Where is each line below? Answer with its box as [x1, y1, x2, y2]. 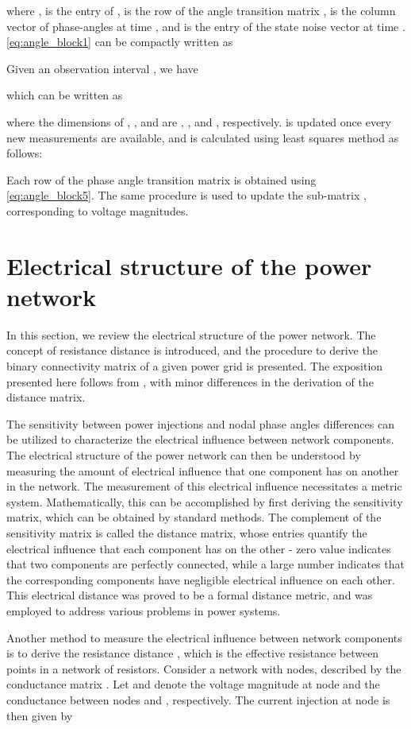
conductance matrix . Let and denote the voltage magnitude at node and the [6, 676, 380, 692]
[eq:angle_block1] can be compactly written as [6, 33, 233, 50]
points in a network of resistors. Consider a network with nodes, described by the [6, 660, 401, 677]
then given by [6, 707, 73, 723]
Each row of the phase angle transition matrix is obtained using [6, 171, 317, 188]
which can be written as [6, 87, 123, 103]
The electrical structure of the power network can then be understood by [6, 447, 361, 463]
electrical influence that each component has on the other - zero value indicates [6, 540, 391, 556]
